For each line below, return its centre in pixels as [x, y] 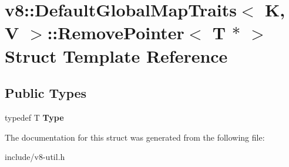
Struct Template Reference [116, 55]
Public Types [46, 93]
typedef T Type [34, 117]
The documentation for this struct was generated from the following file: [135, 137]
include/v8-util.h [35, 157]
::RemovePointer [116, 33]
